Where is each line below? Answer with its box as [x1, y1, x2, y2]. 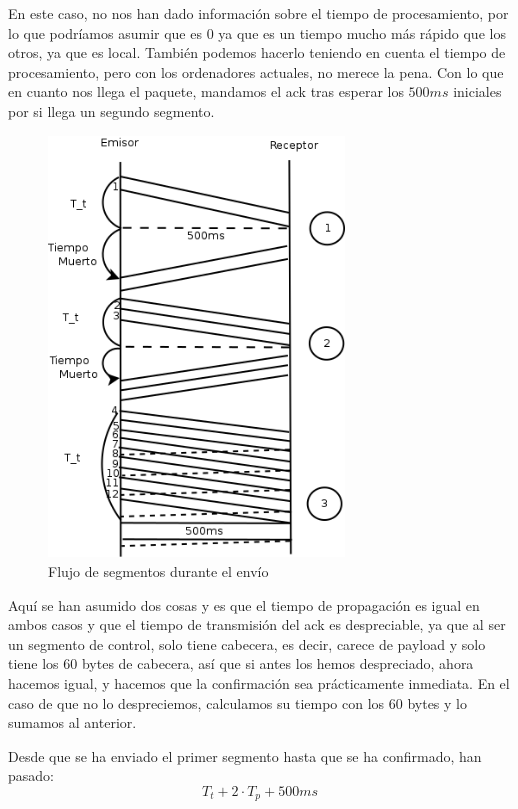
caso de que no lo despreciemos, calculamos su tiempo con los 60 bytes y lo [8, 692, 467, 713]
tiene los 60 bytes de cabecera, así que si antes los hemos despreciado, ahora [8, 653, 474, 674]
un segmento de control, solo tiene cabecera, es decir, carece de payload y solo [8, 633, 486, 654]
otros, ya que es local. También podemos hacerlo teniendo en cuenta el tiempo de [8, 42, 506, 63]
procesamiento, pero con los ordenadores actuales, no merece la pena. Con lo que [8, 61, 504, 82]
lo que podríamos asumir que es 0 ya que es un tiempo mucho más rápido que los [8, 22, 506, 43]
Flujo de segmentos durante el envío [48, 561, 269, 582]
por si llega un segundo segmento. [8, 100, 215, 121]
